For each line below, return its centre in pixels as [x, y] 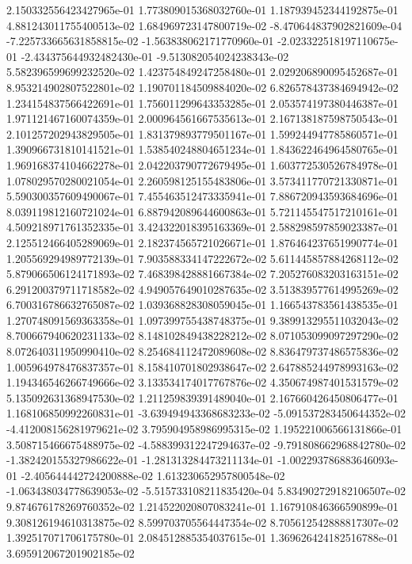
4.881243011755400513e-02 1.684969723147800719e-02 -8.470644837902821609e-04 [204, 25]
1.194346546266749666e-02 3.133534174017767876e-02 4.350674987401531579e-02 [202, 382]
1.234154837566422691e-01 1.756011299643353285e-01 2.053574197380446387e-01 [202, 103]
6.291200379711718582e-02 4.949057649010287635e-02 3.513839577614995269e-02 [202, 289]
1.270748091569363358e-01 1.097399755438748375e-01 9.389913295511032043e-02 [202, 320]
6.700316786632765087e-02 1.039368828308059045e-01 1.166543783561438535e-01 [202, 305]
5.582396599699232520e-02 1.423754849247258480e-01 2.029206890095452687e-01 [202, 72]
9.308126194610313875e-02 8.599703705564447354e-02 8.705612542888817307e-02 [202, 522]
